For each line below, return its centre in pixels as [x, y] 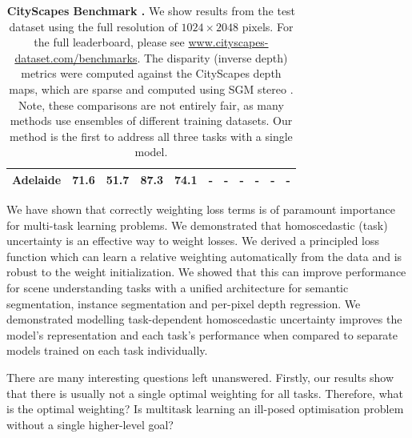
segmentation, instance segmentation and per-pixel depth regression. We [184, 303]
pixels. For [268, 26]
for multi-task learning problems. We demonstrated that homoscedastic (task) [197, 225]
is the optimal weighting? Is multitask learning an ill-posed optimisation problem [205, 409]
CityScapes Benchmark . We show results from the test [151, 10]
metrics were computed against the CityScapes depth [151, 73]
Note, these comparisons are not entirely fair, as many [151, 104]
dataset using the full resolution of [93, 26]
